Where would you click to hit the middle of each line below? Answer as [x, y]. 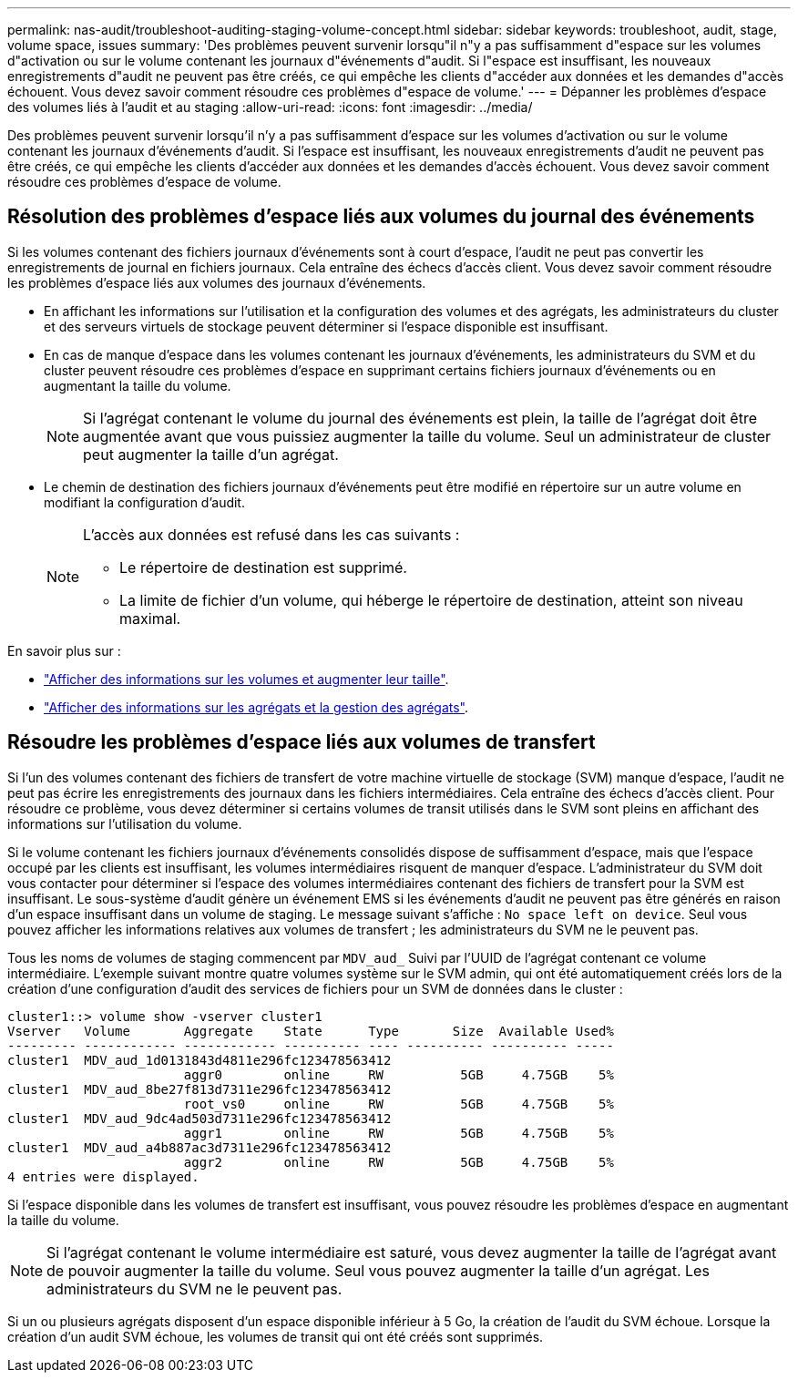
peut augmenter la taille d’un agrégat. [211, 454]
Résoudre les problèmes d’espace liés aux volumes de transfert [302, 742]
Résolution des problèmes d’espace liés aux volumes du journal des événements [381, 217]
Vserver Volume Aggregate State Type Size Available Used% [311, 1031]
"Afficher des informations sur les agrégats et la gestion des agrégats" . [256, 707]
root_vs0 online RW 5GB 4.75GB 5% [399, 1104]
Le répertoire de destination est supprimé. [263, 567]
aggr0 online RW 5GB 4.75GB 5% [399, 1074]
